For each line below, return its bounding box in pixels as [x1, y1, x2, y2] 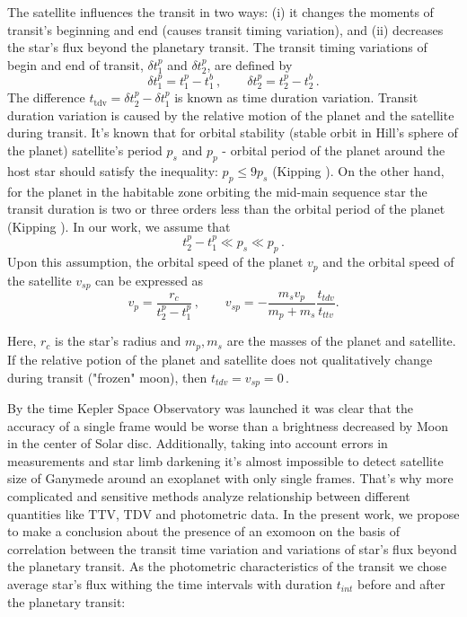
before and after [357, 574, 445, 593]
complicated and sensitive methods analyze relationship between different [7, 486, 410, 505]
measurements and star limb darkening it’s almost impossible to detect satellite [7, 451, 444, 470]
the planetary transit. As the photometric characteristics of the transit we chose [7, 557, 447, 576]
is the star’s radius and [55, 331, 181, 350]
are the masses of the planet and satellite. [226, 331, 456, 350]
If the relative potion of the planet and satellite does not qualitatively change [7, 349, 433, 368]
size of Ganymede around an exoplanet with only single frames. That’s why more [7, 469, 454, 488]
